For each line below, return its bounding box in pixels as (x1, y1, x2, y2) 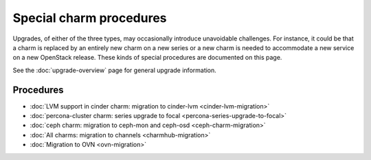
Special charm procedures (12, 10, 168, 25)
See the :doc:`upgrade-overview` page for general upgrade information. (12, 66, 216, 74)
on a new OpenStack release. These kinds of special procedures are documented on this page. (12, 54, 282, 62)
